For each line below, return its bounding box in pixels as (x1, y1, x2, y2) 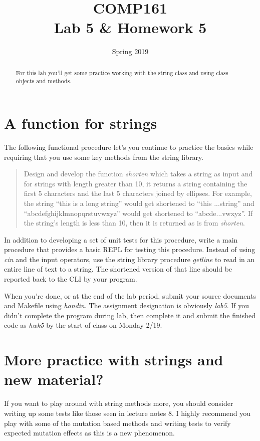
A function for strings (4, 113, 157, 133)
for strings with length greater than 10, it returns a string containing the (24, 178, 247, 188)
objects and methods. (16, 77, 72, 85)
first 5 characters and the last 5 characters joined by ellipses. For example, (24, 188, 252, 198)
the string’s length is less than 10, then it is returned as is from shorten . (24, 217, 245, 228)
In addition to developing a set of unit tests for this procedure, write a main (4, 234, 238, 245)
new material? (4, 369, 104, 389)
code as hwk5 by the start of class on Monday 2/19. (4, 320, 162, 330)
